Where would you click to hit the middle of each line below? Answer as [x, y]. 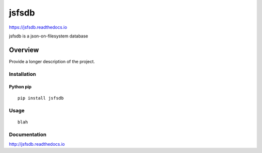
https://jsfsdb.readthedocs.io [38, 27]
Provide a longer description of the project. [52, 61]
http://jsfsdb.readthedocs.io [37, 144]
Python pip [20, 87]
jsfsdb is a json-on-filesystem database [49, 36]
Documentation [28, 135]
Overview [24, 50]
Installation [23, 74]
